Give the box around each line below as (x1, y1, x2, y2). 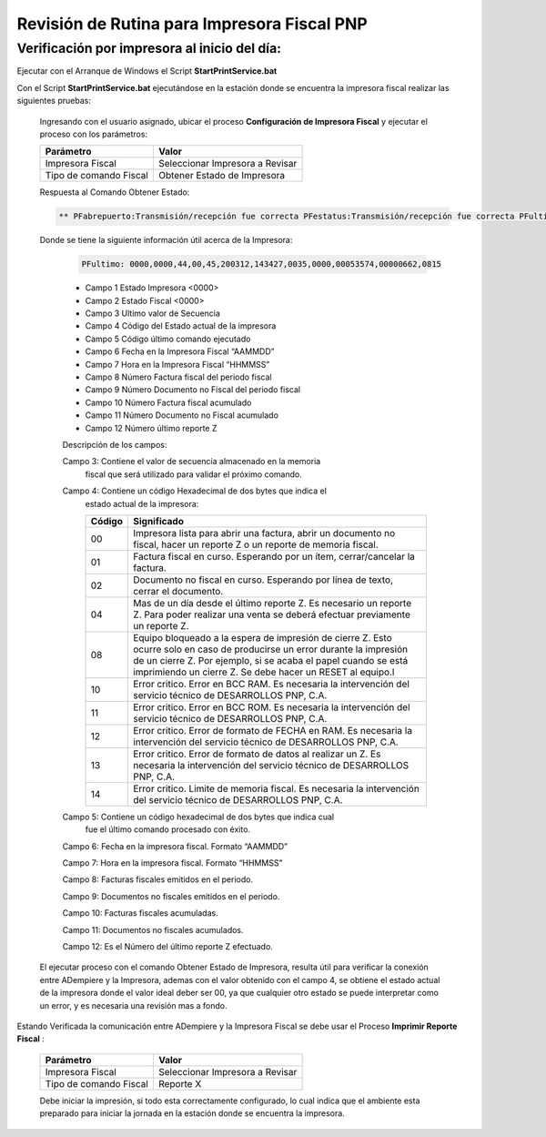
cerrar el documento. (133, 584, 224, 597)
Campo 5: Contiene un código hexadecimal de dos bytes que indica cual (62, 811, 335, 822)
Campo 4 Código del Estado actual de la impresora (85, 320, 277, 331)
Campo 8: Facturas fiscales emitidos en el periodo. (62, 874, 254, 885)
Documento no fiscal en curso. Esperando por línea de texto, (133, 574, 394, 586)
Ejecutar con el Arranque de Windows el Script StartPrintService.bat (16, 66, 278, 76)
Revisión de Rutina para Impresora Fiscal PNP (16, 14, 368, 34)
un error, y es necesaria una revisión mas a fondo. (39, 1000, 227, 1010)
